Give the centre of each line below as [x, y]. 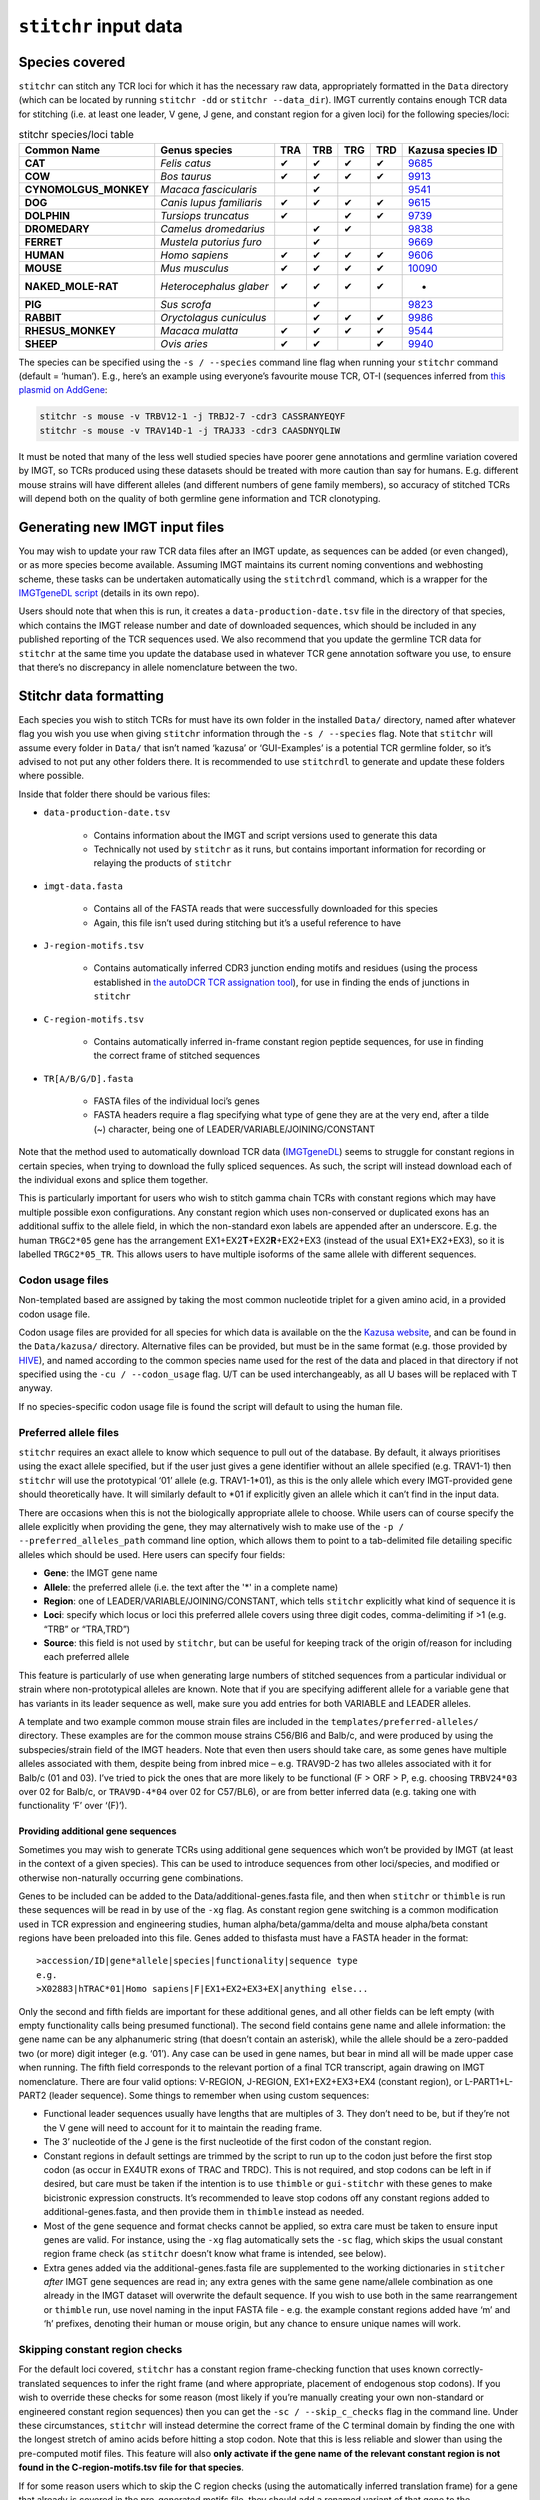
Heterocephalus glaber [214, 286]
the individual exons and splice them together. [113, 1180]
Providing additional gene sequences [97, 1831]
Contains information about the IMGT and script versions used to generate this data [265, 835]
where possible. [51, 776]
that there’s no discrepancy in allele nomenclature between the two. [158, 667]
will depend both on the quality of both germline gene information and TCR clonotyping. [199, 498]
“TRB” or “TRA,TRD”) [86, 1629]
